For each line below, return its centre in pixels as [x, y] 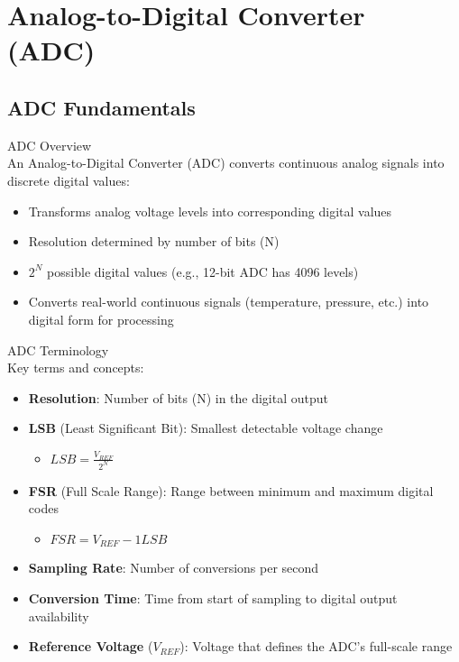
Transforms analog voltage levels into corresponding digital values [210, 211]
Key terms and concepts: [76, 368]
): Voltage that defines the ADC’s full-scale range [316, 646]
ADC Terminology [58, 349]
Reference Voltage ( [91, 646]
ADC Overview [50, 145]
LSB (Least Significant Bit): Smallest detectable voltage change [206, 428]
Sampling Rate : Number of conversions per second [174, 568]
